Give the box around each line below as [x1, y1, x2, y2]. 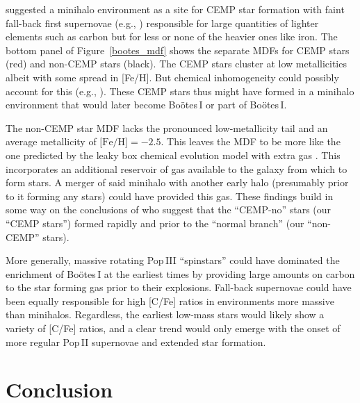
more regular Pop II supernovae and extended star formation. [6, 334, 266, 349]
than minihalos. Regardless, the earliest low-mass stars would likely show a [6, 307, 325, 322]
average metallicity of [6, 134, 97, 149]
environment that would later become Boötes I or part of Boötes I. [6, 97, 287, 112]
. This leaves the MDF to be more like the [161, 134, 341, 149]
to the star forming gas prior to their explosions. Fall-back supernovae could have [6, 280, 352, 295]
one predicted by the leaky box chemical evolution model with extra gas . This [6, 147, 341, 162]
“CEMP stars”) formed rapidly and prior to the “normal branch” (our [6, 215, 304, 230]
